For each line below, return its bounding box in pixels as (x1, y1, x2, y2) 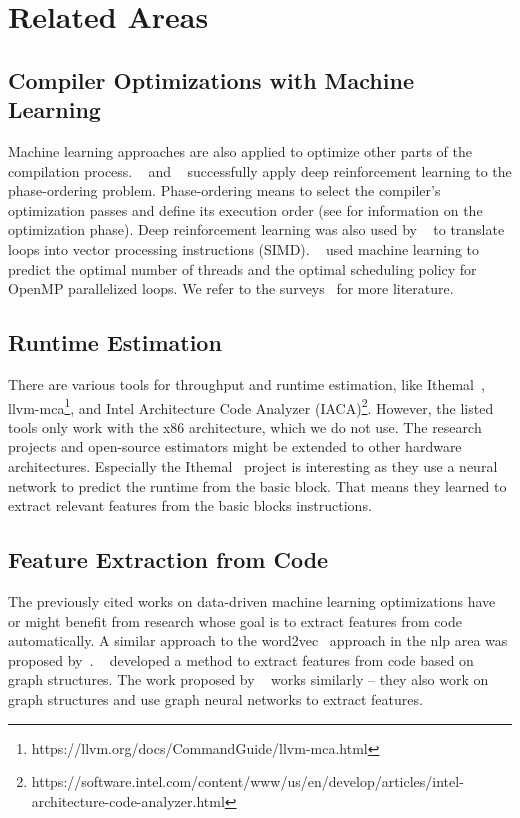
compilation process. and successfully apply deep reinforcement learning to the (8, 160, 512, 181)
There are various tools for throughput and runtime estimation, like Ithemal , (8, 373, 485, 394)
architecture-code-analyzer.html (31, 790, 225, 811)
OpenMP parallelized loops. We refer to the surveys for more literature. (8, 278, 454, 299)
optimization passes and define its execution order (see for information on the (8, 199, 483, 220)
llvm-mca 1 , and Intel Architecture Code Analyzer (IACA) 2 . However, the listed (8, 394, 494, 418)
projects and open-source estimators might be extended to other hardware (8, 436, 462, 457)
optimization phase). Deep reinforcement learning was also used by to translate (8, 219, 505, 240)
